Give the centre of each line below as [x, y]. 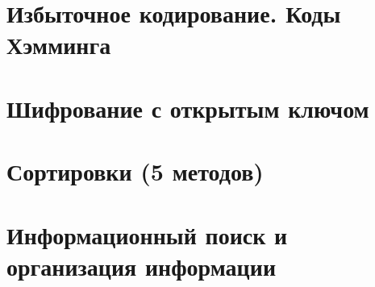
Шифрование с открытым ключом [188, 108]
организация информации [142, 266]
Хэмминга [59, 45]
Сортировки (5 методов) [135, 171]
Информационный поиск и [147, 234]
